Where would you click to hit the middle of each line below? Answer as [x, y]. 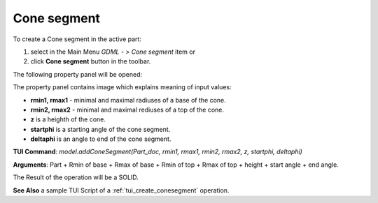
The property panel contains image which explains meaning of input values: [122, 87]
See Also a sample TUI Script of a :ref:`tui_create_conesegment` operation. [121, 190]
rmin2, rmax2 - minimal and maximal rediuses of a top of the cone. [127, 110]
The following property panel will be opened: [78, 74]
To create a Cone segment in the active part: [77, 39]
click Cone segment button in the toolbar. [91, 61]
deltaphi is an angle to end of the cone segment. [101, 139]
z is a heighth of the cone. [68, 119]
